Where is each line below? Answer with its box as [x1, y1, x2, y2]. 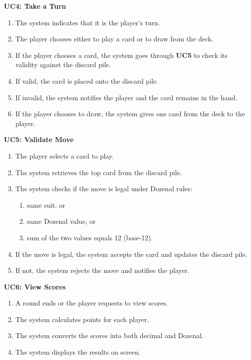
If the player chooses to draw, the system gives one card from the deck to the [15, 108, 245, 119]
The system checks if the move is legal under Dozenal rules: [15, 183, 192, 194]
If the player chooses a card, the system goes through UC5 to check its [15, 50, 228, 60]
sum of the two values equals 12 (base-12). [27, 232, 153, 242]
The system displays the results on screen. [15, 347, 141, 357]
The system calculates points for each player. [15, 314, 149, 324]
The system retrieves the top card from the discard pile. [15, 167, 182, 177]
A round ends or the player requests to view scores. [15, 298, 168, 308]
